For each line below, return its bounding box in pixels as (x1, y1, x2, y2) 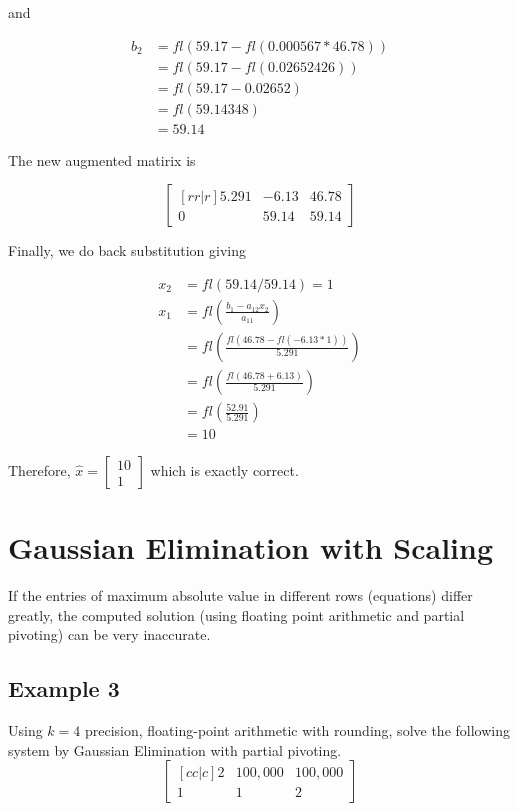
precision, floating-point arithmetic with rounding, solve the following (84, 720, 510, 741)
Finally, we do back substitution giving (8, 240, 246, 261)
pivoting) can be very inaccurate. (8, 624, 211, 645)
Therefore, (8, 460, 71, 481)
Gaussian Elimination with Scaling (8, 527, 494, 568)
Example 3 (8, 673, 120, 704)
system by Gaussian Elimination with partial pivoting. (8, 739, 342, 760)
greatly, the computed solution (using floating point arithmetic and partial (8, 604, 465, 625)
